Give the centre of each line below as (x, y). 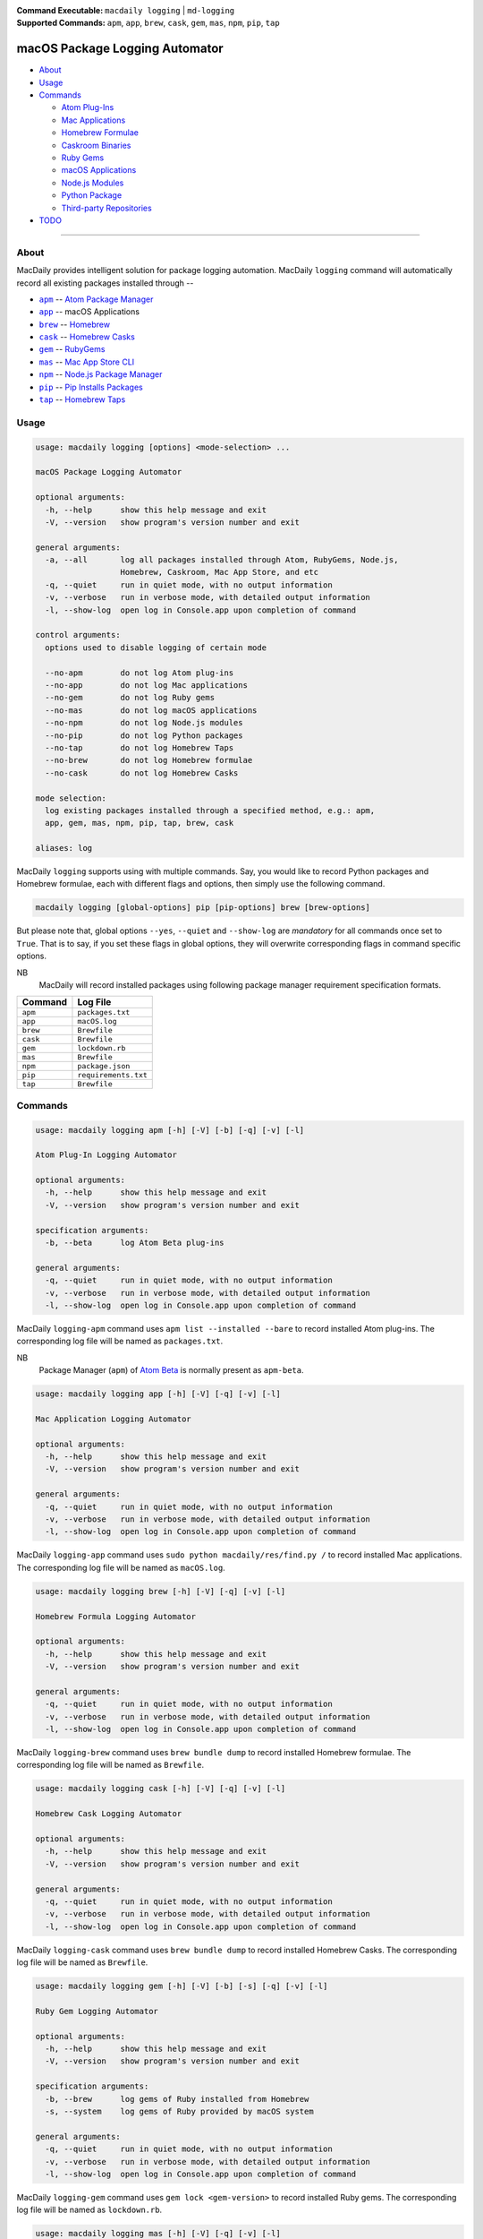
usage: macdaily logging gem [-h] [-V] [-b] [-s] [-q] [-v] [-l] (182, 1986)
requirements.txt (112, 1075)
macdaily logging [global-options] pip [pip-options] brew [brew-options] (203, 908)
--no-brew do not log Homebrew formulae (149, 760)
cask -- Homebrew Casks (87, 337)
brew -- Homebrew (75, 324)
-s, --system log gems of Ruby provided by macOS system (179, 2112)
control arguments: (78, 635)
